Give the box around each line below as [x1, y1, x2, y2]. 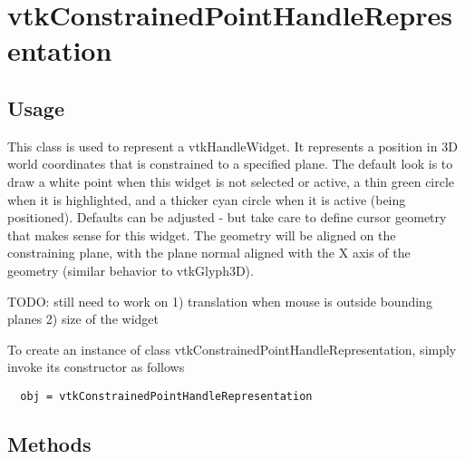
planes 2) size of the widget [7, 309, 159, 328]
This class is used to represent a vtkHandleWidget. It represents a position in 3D [7, 136, 458, 155]
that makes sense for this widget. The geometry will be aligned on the [7, 225, 396, 244]
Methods [7, 429, 92, 457]
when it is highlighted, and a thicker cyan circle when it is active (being [7, 190, 406, 209]
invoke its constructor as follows [7, 357, 185, 376]
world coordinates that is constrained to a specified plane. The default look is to [7, 154, 453, 173]
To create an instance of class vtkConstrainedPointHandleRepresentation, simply [7, 339, 457, 358]
